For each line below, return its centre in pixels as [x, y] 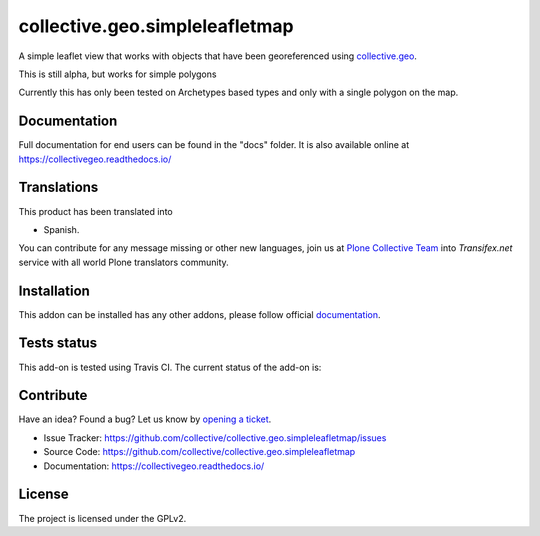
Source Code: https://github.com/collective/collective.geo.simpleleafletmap [199, 452]
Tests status [58, 343]
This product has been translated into [96, 211]
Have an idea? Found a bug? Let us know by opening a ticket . [145, 419]
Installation [54, 290]
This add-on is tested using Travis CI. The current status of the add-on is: [170, 367]
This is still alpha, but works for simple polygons [117, 74]
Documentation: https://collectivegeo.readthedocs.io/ [154, 466]
